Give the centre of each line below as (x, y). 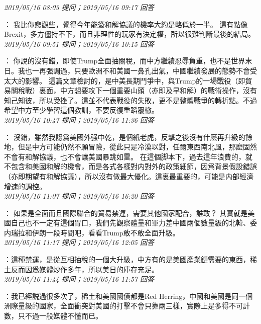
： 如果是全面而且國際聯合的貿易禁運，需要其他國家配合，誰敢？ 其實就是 (126, 213)
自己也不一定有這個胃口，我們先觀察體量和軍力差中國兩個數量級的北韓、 (130, 223)
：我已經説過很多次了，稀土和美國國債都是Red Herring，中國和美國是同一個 (128, 296)
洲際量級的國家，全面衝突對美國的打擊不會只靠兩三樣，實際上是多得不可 (123, 306)
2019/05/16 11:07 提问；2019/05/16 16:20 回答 (79, 196)
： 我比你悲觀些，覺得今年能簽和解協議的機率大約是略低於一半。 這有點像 (126, 24)
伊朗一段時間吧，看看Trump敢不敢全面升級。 (106, 232)
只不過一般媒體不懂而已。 (60, 316)
